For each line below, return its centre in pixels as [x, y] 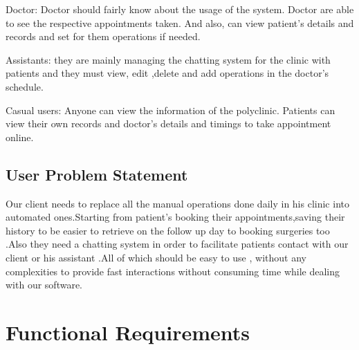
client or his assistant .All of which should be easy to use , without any [156, 257]
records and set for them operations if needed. [103, 36]
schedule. [25, 86]
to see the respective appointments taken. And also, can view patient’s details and [180, 22]
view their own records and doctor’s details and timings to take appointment [168, 123]
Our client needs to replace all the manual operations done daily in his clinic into [177, 203]
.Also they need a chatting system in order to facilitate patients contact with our [177, 244]
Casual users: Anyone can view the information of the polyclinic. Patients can [171, 110]
